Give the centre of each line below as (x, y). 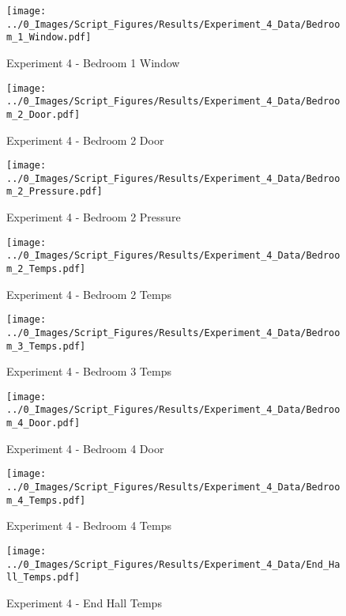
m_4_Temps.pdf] (46, 500)
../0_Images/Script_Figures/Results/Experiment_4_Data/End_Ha (173, 564)
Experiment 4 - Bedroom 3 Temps (89, 371)
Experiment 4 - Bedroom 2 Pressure (94, 217)
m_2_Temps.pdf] (46, 269)
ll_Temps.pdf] (43, 578)
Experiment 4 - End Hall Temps (84, 602)
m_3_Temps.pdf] (46, 346)
